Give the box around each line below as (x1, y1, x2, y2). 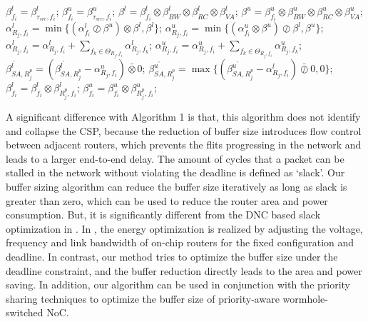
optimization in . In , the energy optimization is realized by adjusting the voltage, (6, 221, 363, 236)
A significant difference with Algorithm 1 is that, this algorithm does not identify (6, 109, 361, 124)
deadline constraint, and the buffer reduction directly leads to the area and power (6, 263, 362, 278)
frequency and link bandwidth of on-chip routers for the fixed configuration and (6, 235, 354, 250)
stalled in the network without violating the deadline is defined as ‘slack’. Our (6, 165, 345, 180)
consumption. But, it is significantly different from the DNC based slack (6, 207, 321, 222)
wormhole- (282, 291, 328, 306)
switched (6, 305, 44, 320)
